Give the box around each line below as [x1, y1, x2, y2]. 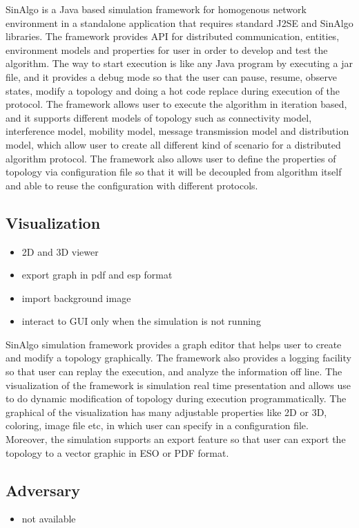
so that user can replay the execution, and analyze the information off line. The [6, 364, 342, 379]
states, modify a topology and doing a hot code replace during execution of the [6, 83, 340, 97]
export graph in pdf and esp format [21, 267, 173, 282]
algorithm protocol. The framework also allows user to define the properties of [6, 151, 336, 165]
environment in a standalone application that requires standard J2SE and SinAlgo [6, 15, 353, 30]
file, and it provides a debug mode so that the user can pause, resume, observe [6, 69, 338, 84]
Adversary [6, 479, 81, 500]
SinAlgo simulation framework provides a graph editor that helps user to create [6, 337, 342, 351]
